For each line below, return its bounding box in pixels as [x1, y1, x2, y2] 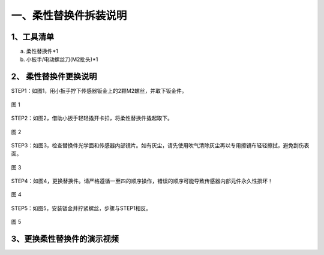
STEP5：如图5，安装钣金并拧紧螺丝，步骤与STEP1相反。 [11, 204, 151, 212]
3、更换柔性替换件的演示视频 [11, 234, 119, 244]
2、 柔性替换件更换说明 [11, 72, 97, 82]
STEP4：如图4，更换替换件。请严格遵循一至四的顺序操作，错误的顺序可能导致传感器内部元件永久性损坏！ [11, 177, 273, 185]
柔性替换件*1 [26, 48, 58, 55]
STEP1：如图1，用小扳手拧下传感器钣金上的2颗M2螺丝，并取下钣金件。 [11, 87, 187, 95]
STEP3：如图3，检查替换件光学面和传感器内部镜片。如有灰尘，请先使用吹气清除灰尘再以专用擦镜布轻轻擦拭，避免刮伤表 [11, 141, 310, 149]
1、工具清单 [11, 32, 55, 42]
